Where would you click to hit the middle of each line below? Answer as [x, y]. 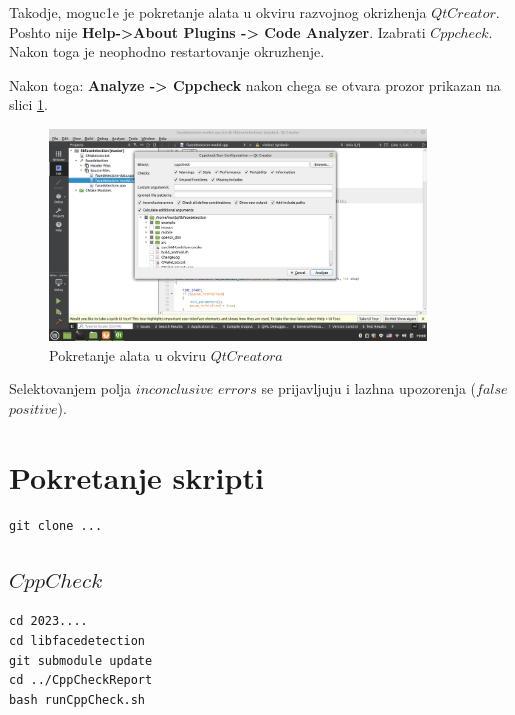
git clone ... [56, 525]
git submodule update [81, 660]
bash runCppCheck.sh [77, 699]
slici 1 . [28, 104]
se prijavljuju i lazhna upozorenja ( [369, 388]
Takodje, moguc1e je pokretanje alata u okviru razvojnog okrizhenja [218, 12]
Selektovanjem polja [70, 388]
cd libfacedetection [77, 641]
